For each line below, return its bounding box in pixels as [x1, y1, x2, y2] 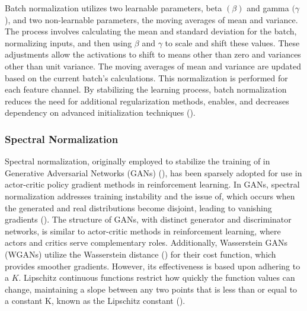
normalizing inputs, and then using [5, 36, 132, 49]
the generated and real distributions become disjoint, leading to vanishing [5, 201, 272, 214]
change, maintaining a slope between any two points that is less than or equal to [5, 283, 298, 295]
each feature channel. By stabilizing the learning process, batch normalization [5, 83, 287, 96]
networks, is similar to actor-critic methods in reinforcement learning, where [5, 224, 281, 237]
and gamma [247, 2, 289, 14]
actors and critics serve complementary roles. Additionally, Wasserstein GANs [5, 236, 287, 249]
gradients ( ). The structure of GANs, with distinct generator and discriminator [5, 213, 292, 226]
